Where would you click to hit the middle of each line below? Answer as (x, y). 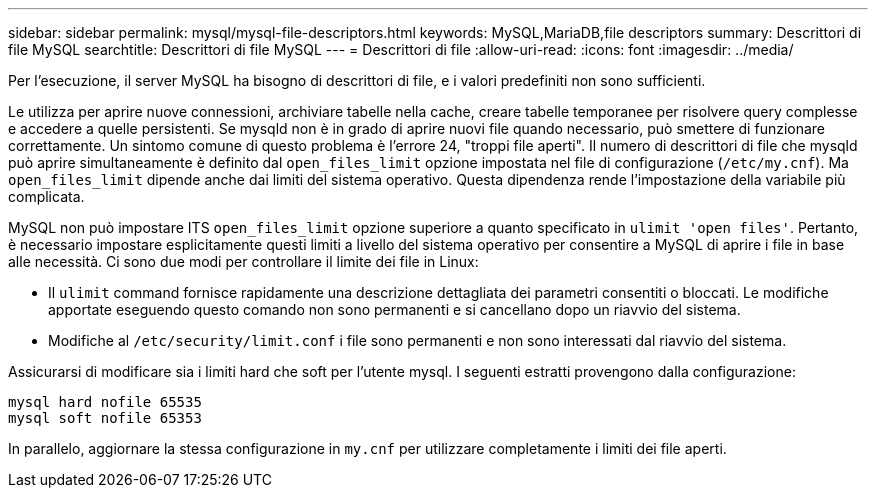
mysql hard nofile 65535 (105, 402)
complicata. (46, 196)
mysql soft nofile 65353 (105, 418)
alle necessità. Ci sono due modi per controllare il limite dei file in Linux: (243, 261)
